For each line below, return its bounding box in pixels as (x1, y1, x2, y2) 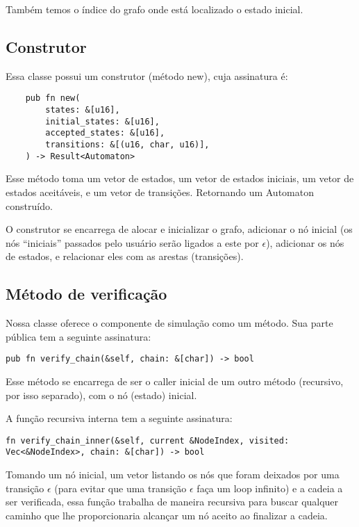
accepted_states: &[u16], (45, 128, 165, 138)
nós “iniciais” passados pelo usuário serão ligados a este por (6, 235, 259, 250)
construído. (6, 198, 53, 213)
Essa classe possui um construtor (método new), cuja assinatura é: (6, 68, 288, 83)
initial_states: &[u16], (45, 116, 160, 127)
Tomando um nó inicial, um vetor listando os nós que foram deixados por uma (6, 467, 340, 482)
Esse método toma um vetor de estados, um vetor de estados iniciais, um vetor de (6, 171, 354, 186)
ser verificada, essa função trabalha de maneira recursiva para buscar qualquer (6, 494, 339, 509)
